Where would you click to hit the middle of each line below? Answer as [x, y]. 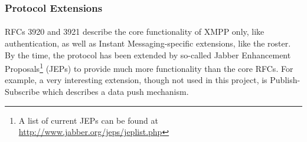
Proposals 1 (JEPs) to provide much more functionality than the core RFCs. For [149, 67]
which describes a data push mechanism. [115, 92]
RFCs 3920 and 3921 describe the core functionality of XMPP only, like [135, 32]
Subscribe [22, 92]
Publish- [285, 80]
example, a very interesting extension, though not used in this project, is [136, 80]
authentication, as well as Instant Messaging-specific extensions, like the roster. [148, 43]
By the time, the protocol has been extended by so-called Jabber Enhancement [148, 55]
